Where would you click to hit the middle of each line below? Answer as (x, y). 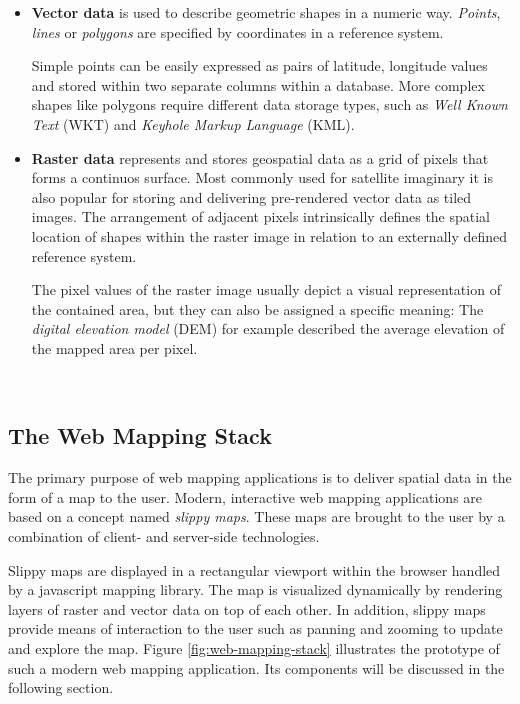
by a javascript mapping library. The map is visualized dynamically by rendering (255, 589)
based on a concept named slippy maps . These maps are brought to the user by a (256, 516)
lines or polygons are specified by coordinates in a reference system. (237, 31)
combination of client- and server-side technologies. (164, 536)
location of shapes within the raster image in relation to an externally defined (269, 235)
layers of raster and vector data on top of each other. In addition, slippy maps (247, 608)
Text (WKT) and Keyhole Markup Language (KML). (193, 123)
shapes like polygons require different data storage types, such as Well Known (269, 104)
